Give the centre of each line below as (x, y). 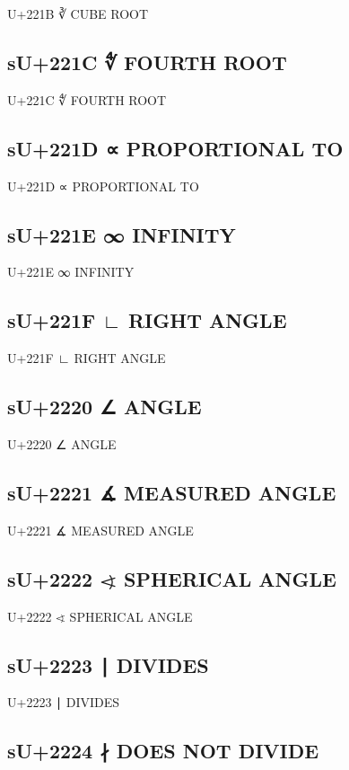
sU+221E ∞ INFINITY (122, 234)
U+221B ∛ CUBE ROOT (78, 13)
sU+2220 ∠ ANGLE (105, 407)
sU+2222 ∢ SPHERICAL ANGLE (172, 578)
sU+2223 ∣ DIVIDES (108, 664)
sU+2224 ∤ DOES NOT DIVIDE (163, 751)
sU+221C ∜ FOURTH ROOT (147, 62)
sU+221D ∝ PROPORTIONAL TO (175, 148)
